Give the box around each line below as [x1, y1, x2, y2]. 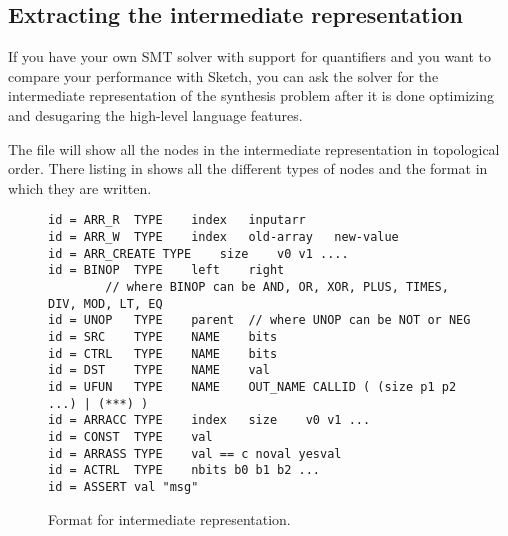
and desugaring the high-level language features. [8, 104, 303, 125]
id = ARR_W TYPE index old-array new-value [48, 230, 399, 245]
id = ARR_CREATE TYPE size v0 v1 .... [48, 246, 349, 261]
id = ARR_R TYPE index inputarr [48, 213, 306, 228]
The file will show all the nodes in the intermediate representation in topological [8, 138, 500, 159]
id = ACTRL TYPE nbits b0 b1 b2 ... [48, 463, 321, 478]
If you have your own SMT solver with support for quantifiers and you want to [8, 46, 492, 67]
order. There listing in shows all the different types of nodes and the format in [8, 158, 488, 179]
